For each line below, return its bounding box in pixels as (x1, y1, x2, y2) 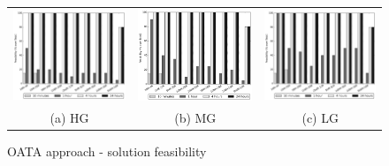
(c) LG (301, 109, 339, 127)
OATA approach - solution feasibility (7, 142, 207, 161)
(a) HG (50, 109, 89, 127)
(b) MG (174, 109, 217, 127)
